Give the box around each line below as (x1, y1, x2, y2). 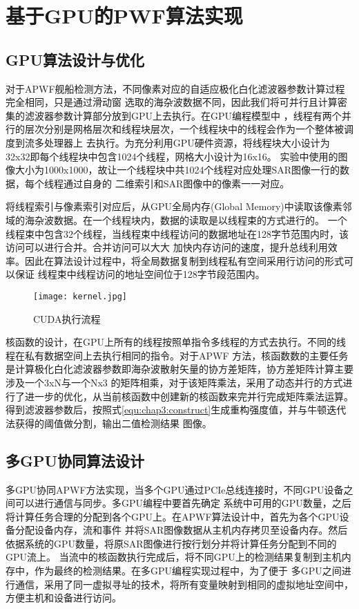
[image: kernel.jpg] (33, 291, 128, 301)
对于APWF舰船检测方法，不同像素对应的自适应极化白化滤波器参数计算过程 (6, 81, 345, 95)
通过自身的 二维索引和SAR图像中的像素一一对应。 (63, 176, 290, 190)
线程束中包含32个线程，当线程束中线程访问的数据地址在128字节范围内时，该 (6, 226, 349, 241)
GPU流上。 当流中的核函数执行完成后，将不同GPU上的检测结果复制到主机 (6, 550, 342, 564)
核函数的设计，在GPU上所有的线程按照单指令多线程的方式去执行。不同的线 (6, 335, 347, 349)
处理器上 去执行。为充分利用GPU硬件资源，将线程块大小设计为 (43, 135, 330, 149)
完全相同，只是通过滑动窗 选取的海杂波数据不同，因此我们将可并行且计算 (6, 95, 338, 109)
